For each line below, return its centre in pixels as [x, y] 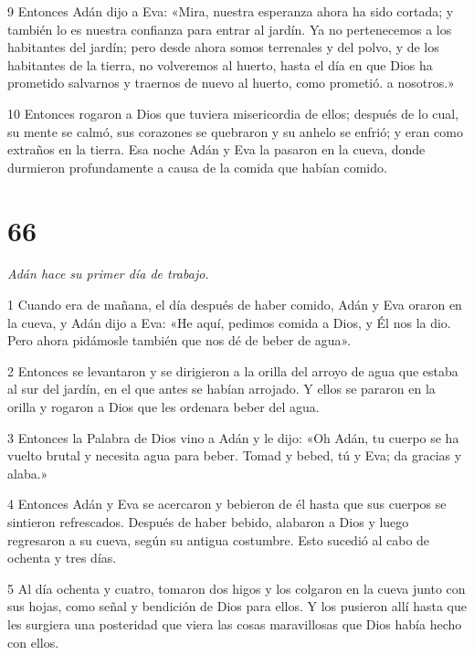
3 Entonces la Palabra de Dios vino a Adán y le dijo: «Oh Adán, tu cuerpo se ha [233, 437]
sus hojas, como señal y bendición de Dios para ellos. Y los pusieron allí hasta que [237, 606]
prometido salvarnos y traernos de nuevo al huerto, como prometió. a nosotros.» [231, 83]
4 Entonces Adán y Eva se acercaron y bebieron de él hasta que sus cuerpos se [227, 504]
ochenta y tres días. [62, 558]
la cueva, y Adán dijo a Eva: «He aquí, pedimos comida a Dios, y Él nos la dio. [229, 322]
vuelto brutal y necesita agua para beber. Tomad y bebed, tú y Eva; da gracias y [235, 455]
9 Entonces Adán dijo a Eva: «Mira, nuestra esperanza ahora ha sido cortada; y [231, 11]
